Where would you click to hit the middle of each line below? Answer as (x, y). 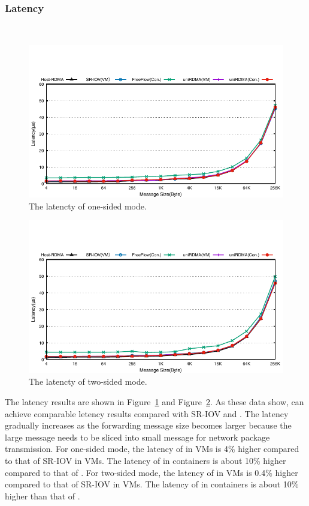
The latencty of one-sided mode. (88, 206)
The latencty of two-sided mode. (88, 381)
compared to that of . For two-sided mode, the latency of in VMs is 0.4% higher (152, 472)
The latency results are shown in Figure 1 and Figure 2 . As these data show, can (154, 401)
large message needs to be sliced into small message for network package (137, 437)
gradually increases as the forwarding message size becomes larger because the (148, 425)
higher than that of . (43, 495)
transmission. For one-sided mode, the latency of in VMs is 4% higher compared (152, 449)
